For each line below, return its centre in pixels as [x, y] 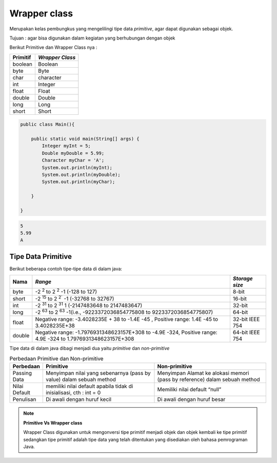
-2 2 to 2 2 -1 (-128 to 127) [66, 291]
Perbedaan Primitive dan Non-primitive [56, 359]
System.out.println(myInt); [77, 167]
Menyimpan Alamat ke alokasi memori [203, 373]
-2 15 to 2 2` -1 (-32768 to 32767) [75, 298]
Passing [22, 373]
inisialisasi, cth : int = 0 [73, 393]
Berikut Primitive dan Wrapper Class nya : [53, 47]
